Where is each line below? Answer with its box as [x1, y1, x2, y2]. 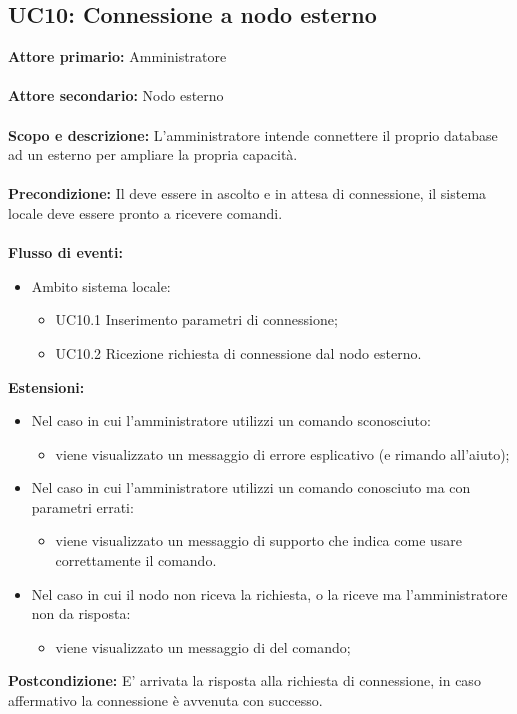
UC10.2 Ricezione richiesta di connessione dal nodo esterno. [55, 342, 422, 363]
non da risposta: [31, 603, 131, 624]
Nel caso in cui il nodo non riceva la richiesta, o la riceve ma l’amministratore [31, 583, 508, 604]
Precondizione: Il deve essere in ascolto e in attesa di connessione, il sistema [8, 183, 487, 204]
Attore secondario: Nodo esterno [8, 85, 224, 106]
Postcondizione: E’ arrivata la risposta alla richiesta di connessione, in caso [8, 670, 481, 691]
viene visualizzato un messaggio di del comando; [55, 636, 351, 657]
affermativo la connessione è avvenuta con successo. [8, 690, 323, 711]
